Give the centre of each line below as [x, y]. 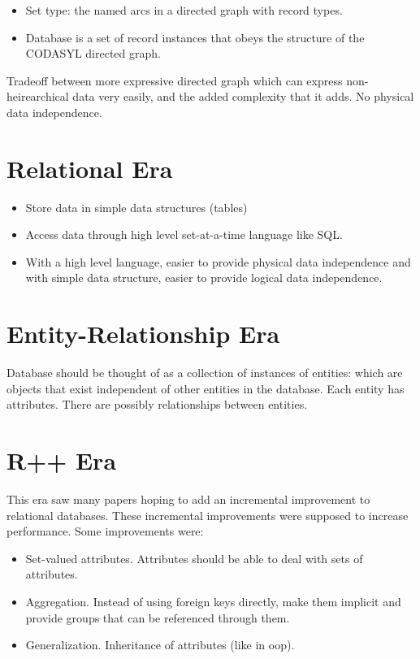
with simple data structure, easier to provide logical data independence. [204, 277]
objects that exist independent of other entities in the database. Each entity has [206, 388]
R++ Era [62, 460]
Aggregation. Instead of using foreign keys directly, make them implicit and [213, 602]
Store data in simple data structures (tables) [136, 207]
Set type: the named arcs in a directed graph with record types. [184, 10]
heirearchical [38, 96]
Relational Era [90, 168]
